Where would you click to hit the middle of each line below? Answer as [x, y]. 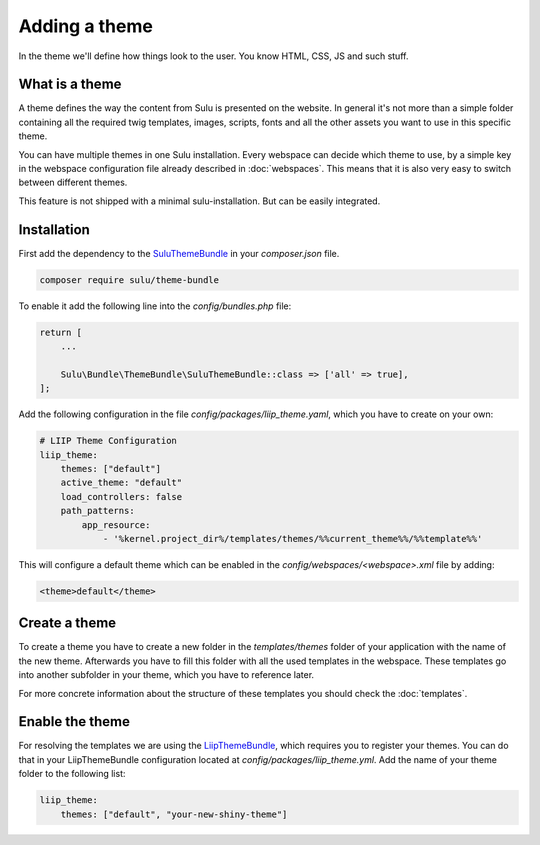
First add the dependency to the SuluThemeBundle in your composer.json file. [179, 253]
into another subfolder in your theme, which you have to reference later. [166, 675]
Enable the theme [74, 721]
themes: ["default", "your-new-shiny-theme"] [174, 814]
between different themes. [73, 182]
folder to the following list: [72, 774]
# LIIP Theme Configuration [108, 441]
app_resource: [116, 524]
